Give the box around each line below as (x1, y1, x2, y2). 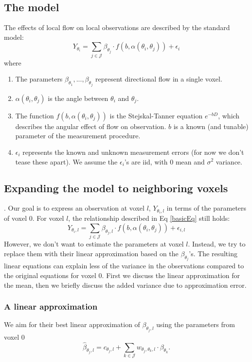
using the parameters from (156, 319, 235, 329)
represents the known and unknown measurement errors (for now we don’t (22, 147, 244, 157)
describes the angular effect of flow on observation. (15, 121, 166, 131)
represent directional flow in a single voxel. (95, 74, 222, 84)
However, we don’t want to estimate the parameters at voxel (4, 239, 184, 249)
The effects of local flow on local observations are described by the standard (4, 22, 230, 33)
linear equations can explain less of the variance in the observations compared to (4, 261, 244, 271)
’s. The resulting (189, 248, 237, 258)
